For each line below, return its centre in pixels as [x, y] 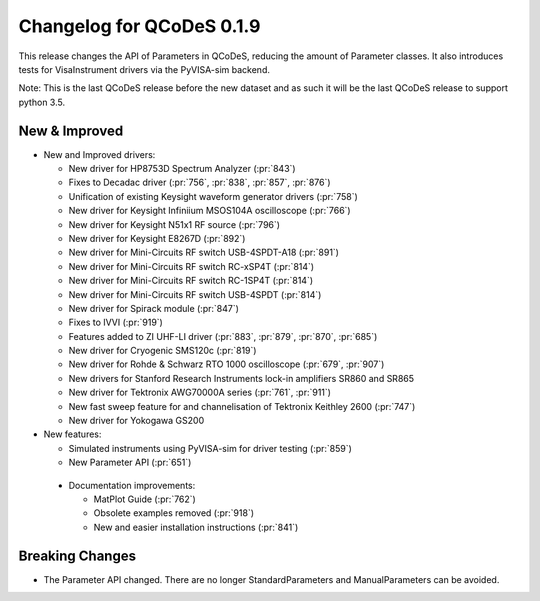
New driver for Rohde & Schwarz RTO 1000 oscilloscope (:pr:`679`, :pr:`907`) [226, 364]
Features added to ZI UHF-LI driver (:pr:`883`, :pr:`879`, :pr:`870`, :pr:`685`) [223, 336]
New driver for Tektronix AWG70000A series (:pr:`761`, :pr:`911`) [200, 392]
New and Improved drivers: [99, 154]
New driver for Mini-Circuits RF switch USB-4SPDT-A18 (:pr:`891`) [204, 252]
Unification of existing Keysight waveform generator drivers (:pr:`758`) [213, 196]
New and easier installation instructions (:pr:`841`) [196, 527]
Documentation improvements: [132, 485]
